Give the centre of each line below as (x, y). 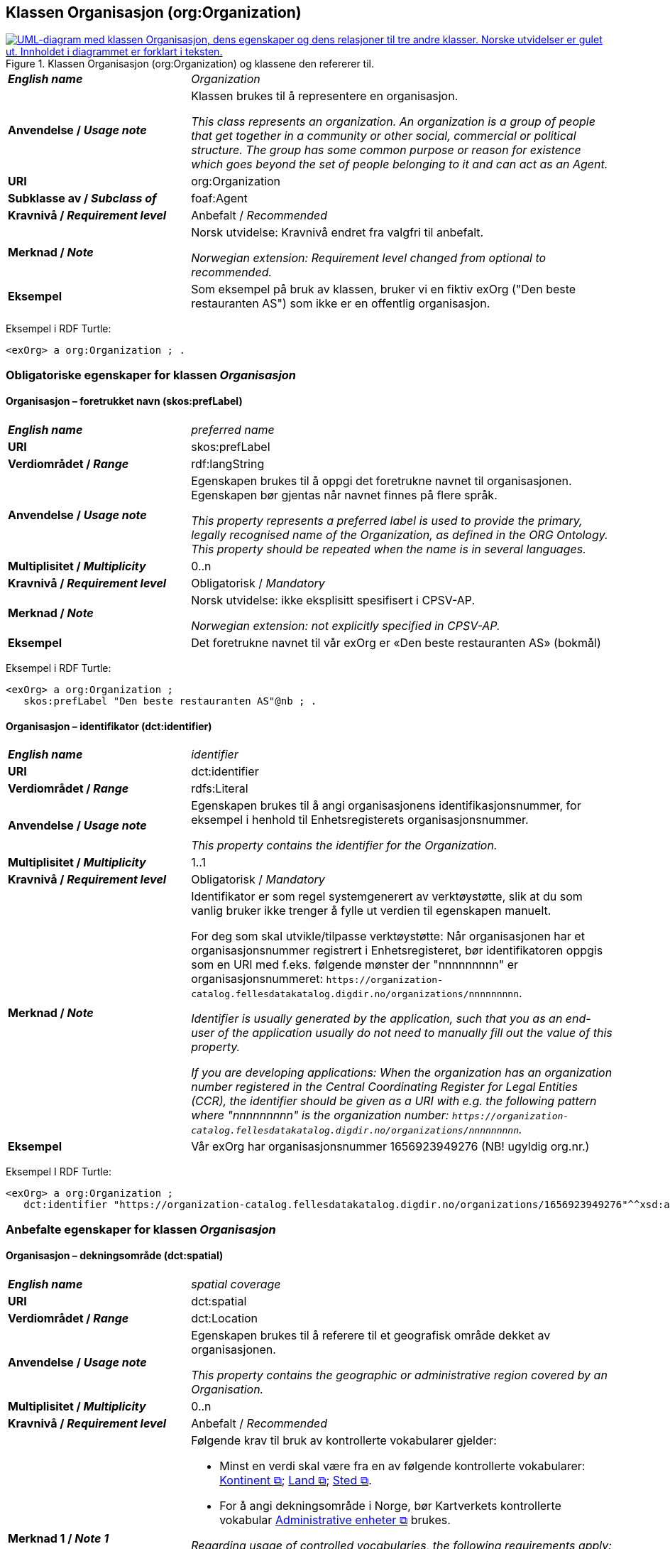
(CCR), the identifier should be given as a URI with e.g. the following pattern (394, 1101)
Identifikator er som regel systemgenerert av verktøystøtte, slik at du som (387, 897)
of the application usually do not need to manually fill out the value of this (415, 1033)
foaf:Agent (219, 199)
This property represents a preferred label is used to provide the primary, (387, 521)
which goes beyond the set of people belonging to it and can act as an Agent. (400, 164)
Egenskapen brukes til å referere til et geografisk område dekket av (371, 1335)
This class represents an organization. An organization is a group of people (393, 122)
